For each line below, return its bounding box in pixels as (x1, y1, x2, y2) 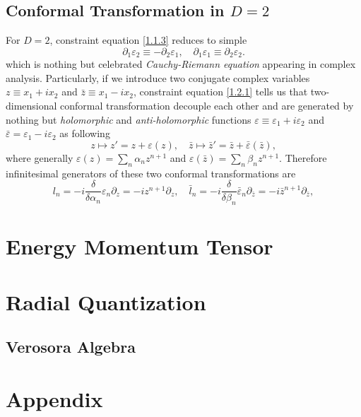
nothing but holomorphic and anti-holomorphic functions (6, 112, 251, 127)
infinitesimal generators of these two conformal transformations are (6, 165, 296, 180)
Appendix (6, 384, 103, 413)
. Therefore (279, 150, 327, 165)
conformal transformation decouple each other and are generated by (60, 98, 354, 113)
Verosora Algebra (6, 336, 136, 358)
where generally (6, 150, 73, 165)
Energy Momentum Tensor (6, 232, 273, 261)
